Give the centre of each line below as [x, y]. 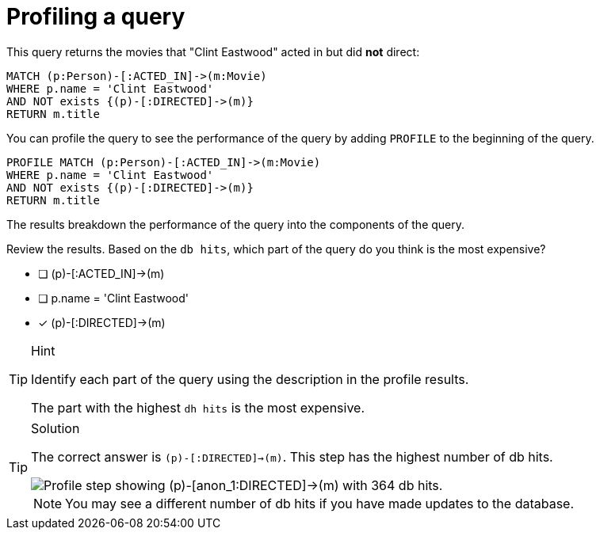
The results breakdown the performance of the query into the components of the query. [236, 224]
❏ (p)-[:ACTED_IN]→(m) [101, 273]
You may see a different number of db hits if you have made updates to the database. [320, 503]
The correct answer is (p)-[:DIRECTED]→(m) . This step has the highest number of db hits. [292, 456]
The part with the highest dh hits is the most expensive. [198, 407]
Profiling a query [96, 17]
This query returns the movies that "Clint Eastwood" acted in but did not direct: [213, 51]
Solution [55, 428]
